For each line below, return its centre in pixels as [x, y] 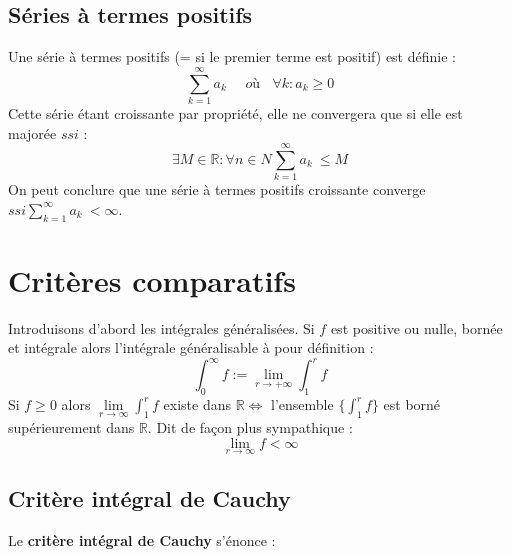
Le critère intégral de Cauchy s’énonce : [142, 540]
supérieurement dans [71, 427]
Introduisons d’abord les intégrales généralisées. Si [161, 327]
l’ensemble [302, 404]
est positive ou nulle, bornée [416, 327]
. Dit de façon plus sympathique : [250, 427]
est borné [412, 404]
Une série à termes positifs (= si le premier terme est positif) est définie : [232, 56]
